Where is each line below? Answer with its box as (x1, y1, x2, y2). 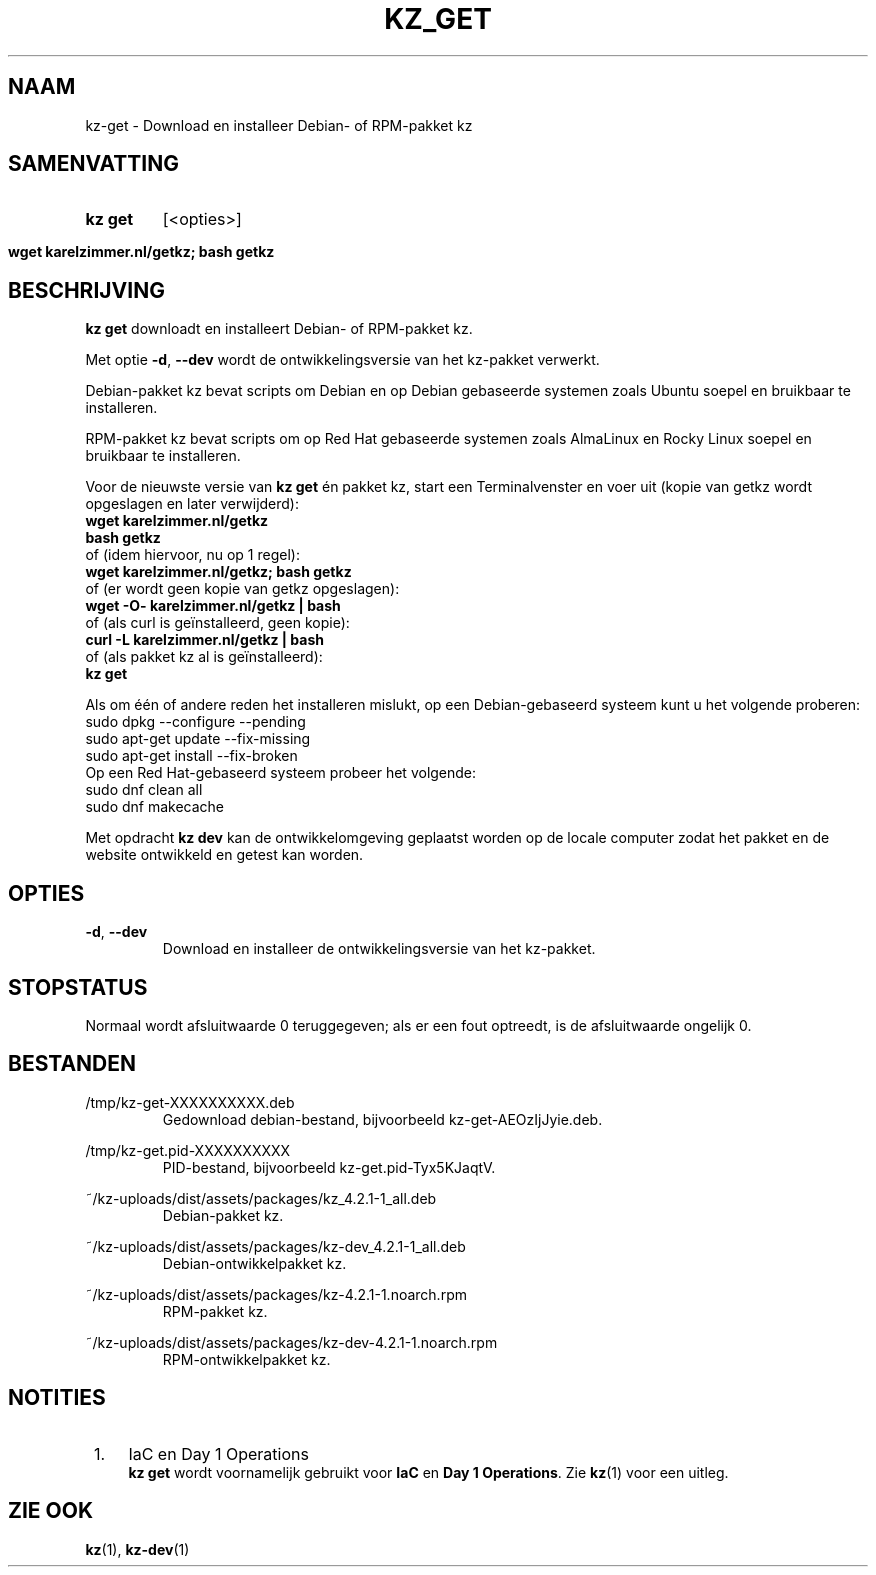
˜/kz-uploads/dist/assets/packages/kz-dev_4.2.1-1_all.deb (85, 1237, 466, 1255)
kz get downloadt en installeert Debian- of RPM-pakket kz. (85, 320, 473, 338)
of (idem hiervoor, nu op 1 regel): (85, 546, 300, 564)
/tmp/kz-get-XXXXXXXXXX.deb (85, 1093, 295, 1111)
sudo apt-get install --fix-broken (85, 747, 298, 765)
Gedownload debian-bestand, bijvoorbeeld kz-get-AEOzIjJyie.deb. (162, 1110, 603, 1128)
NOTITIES (8, 1385, 106, 1411)
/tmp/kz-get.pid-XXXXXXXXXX (85, 1141, 291, 1159)
